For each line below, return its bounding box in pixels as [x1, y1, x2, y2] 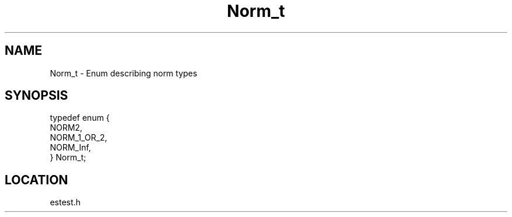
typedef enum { [50, 113, 110, 123]
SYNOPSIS [5, 88, 68, 103]
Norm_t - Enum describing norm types [50, 68, 198, 78]
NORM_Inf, [50, 142, 91, 153]
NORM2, [50, 123, 82, 133]
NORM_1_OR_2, [50, 132, 108, 143]
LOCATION [5, 172, 68, 187]
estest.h [50, 197, 81, 208]
